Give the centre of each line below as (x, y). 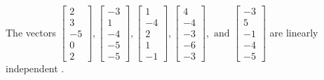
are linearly (294, 32)
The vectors (31, 32)
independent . (35, 68)
